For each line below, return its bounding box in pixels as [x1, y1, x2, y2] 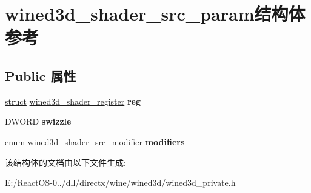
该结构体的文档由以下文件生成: [5, 155, 126, 168]
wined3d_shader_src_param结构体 [5, 1, 306, 26]
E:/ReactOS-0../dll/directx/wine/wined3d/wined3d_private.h [5, 176, 236, 189]
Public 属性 [5, 66, 76, 85]
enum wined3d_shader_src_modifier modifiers [5, 135, 185, 148]
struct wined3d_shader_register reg [5, 94, 141, 107]
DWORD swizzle [5, 115, 72, 128]
